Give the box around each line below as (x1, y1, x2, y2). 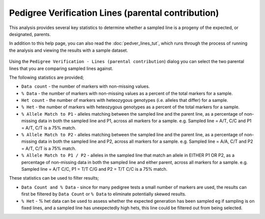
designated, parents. (9, 31, 51, 37)
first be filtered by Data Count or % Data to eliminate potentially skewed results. (21, 191, 186, 197)
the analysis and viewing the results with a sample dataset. (9, 47, 129, 53)
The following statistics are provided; (9, 74, 84, 80)
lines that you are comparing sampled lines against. (9, 65, 113, 71)
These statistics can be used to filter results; (9, 175, 99, 181)
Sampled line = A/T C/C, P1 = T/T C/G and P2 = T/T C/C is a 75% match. (21, 166, 168, 172)
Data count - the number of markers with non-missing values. (21, 84, 150, 90)
